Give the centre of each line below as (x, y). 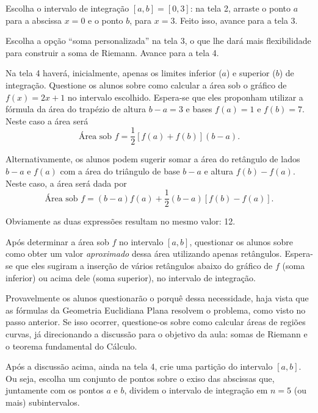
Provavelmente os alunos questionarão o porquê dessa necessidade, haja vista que (157, 298)
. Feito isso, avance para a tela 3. (236, 20)
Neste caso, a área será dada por (66, 183)
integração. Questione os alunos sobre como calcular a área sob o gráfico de (146, 84)
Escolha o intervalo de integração (67, 8)
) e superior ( (251, 73)
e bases (199, 109)
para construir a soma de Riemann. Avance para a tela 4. (112, 52)
